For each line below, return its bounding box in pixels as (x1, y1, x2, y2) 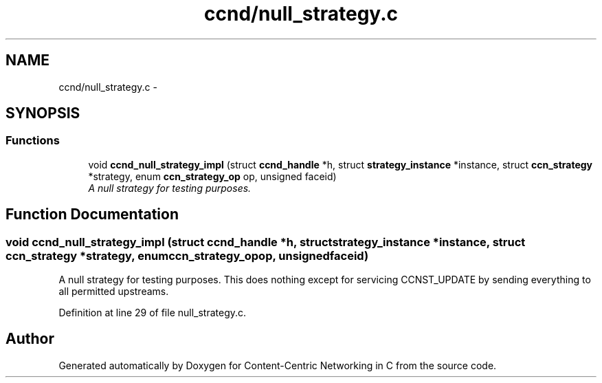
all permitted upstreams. (58, 285, 169, 298)
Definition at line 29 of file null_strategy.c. (58, 307, 247, 319)
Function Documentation (5, 206, 179, 223)
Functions (5, 133, 60, 148)
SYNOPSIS (5, 105, 80, 122)
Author (5, 330, 54, 348)
